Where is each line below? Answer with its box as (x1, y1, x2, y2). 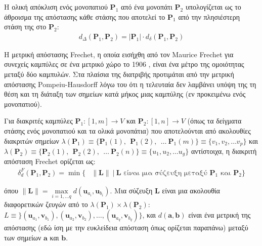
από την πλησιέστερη (178, 11, 240, 22)
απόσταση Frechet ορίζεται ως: (4, 156, 96, 167)
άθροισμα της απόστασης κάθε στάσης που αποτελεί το (4, 11, 165, 22)
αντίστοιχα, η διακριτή (191, 146, 257, 156)
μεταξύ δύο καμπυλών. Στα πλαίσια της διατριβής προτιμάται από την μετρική (4, 69, 234, 79)
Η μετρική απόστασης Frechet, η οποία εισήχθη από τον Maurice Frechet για (4, 49, 234, 59)
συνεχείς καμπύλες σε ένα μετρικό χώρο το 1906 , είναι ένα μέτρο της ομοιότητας (4, 59, 244, 69)
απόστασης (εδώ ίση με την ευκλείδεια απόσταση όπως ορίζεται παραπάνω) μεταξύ (4, 222, 248, 233)
